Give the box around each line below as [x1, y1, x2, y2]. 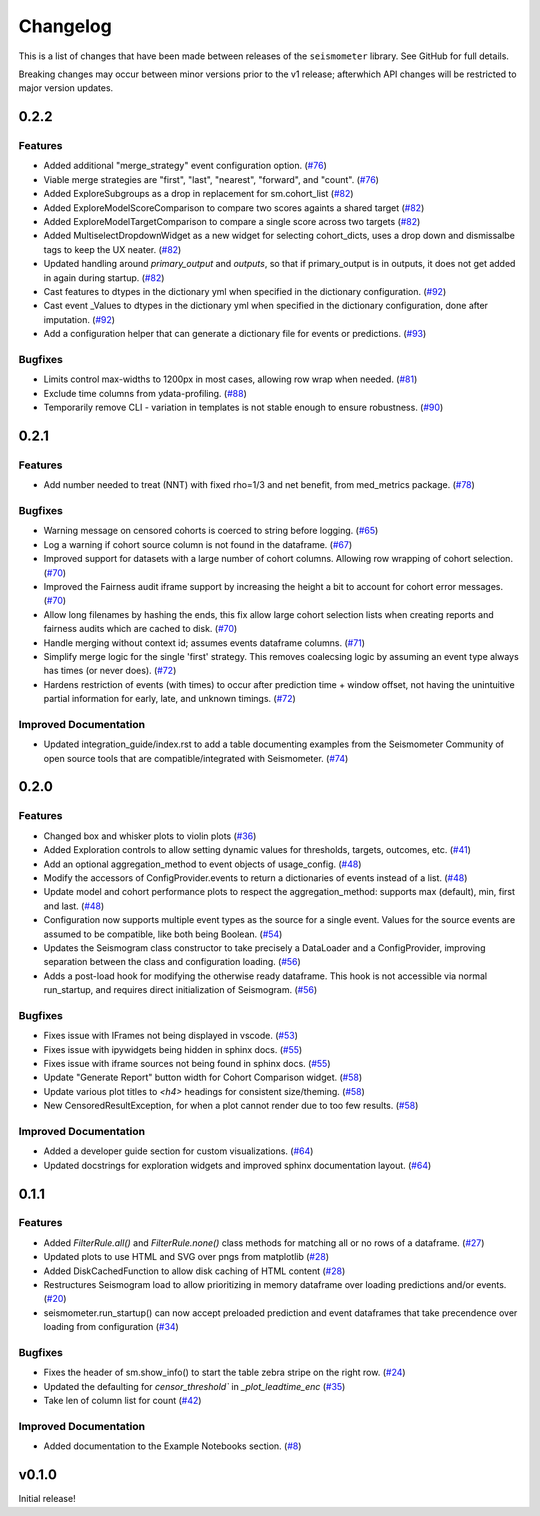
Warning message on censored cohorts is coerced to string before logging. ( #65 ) [43, 525, 379, 537]
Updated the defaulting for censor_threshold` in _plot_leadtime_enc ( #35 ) [43, 1380, 346, 1392]
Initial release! [18, 1493, 76, 1505]
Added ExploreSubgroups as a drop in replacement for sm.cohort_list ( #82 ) [43, 188, 354, 200]
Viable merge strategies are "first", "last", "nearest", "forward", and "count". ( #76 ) [43, 173, 380, 185]
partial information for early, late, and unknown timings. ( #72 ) [43, 693, 297, 705]
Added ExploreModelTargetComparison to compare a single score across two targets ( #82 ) [43, 216, 421, 228]
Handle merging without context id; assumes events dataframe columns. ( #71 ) [43, 636, 365, 649]
